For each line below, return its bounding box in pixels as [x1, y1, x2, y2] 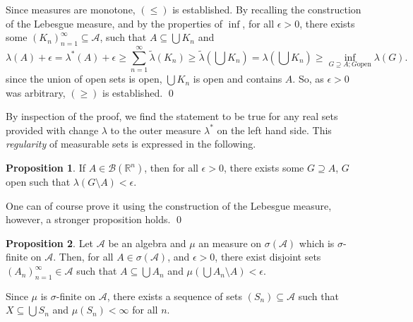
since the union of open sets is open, [6, 71, 162, 86]
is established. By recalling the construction [172, 2, 361, 16]
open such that [6, 174, 71, 189]
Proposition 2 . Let [6, 235, 94, 250]
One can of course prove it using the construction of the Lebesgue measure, [6, 198, 332, 213]
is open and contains [193, 71, 282, 86]
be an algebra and [108, 235, 186, 250]
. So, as [292, 71, 324, 86]
